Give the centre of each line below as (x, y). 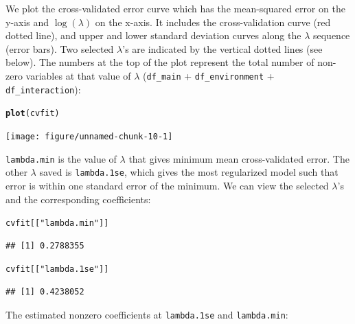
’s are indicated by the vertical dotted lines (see (222, 48)
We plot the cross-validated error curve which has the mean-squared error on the (175, 8)
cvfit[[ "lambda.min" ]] (57, 223)
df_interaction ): (43, 89)
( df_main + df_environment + (209, 75)
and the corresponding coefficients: (78, 199)
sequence (331, 35)
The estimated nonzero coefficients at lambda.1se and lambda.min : (147, 314)
